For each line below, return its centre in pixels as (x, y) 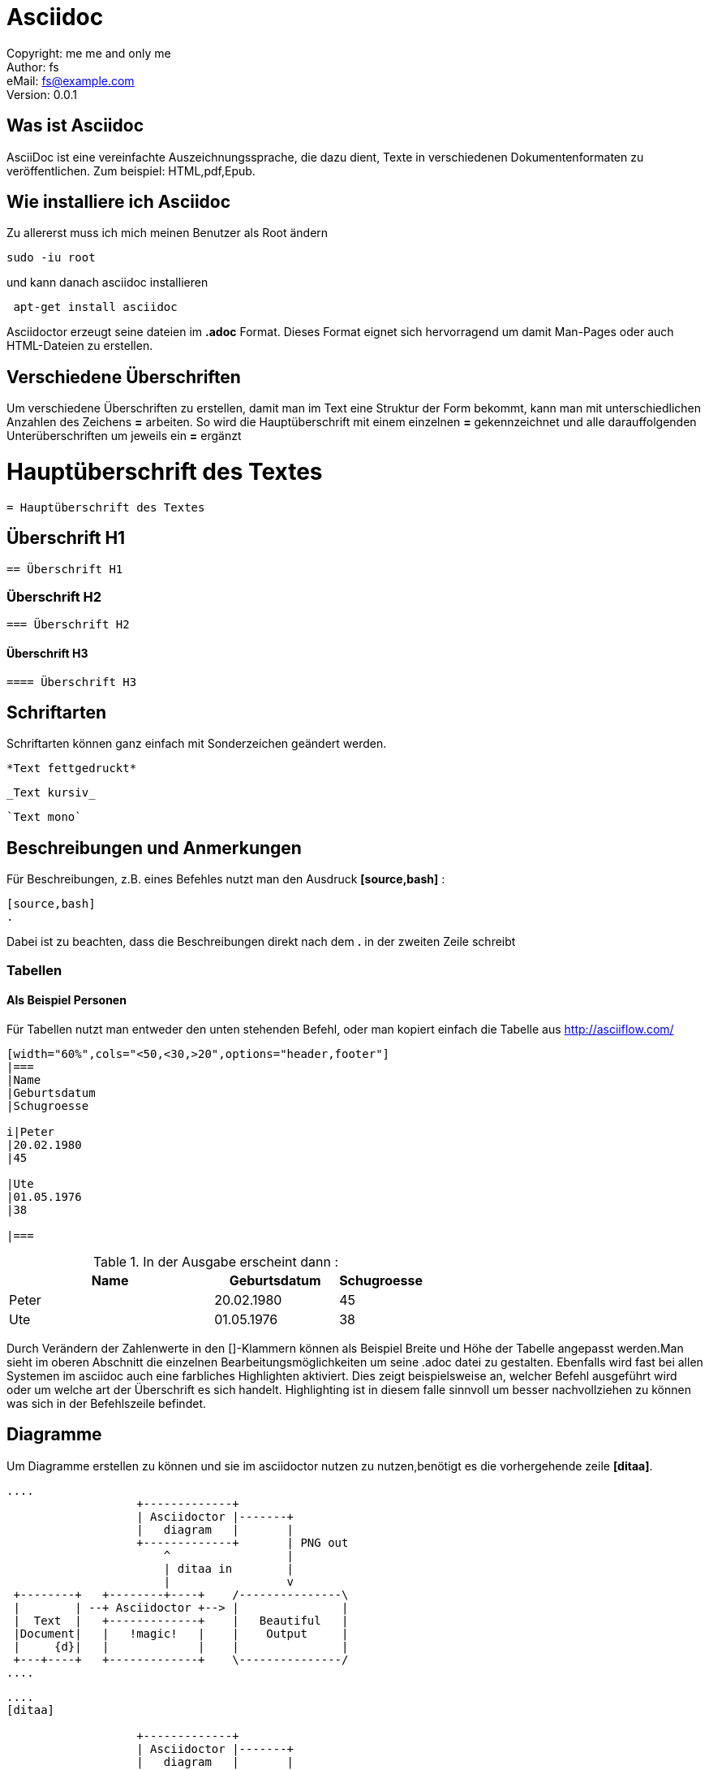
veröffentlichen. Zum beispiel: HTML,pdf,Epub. (131, 171)
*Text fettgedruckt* (72, 768)
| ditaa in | (229, 1568)
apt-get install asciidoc (95, 307)
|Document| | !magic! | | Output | (181, 1633)
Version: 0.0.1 (42, 94)
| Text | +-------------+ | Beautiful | (181, 1620)
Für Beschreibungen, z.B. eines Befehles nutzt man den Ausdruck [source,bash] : (226, 879)
